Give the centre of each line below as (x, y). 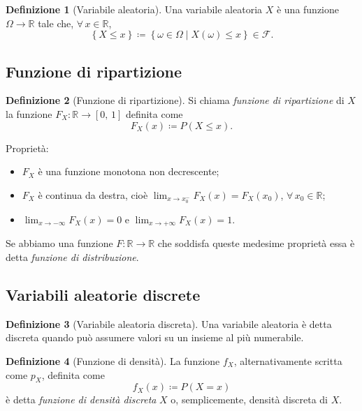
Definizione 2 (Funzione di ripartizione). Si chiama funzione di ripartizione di (175, 100)
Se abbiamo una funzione (59, 243)
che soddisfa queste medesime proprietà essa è (256, 243)
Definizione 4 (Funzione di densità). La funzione (113, 360)
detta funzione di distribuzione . (72, 257)
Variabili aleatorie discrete (103, 294)
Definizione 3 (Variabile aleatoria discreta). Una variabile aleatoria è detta (169, 323)
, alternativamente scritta (288, 360)
